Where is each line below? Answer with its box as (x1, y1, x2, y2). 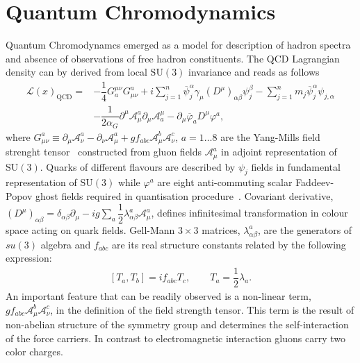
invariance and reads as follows (188, 65, 320, 79)
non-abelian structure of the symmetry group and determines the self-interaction (6, 317, 349, 332)
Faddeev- (295, 175, 334, 189)
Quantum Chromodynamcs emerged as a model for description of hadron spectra (6, 37, 351, 52)
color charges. (6, 344, 63, 359)
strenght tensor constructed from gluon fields (6, 144, 202, 159)
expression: (6, 251, 52, 265)
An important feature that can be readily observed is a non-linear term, (6, 288, 311, 303)
